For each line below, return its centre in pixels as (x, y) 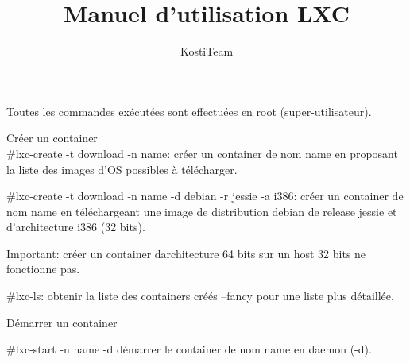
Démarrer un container (62, 322)
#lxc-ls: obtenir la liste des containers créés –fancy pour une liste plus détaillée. (200, 296)
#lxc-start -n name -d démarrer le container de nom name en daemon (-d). (189, 349)
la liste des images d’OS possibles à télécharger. (122, 169)
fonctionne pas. (43, 269)
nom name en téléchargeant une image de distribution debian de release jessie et (202, 211)
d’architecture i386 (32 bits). (76, 227)
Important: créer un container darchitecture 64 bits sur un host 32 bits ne (186, 253)
